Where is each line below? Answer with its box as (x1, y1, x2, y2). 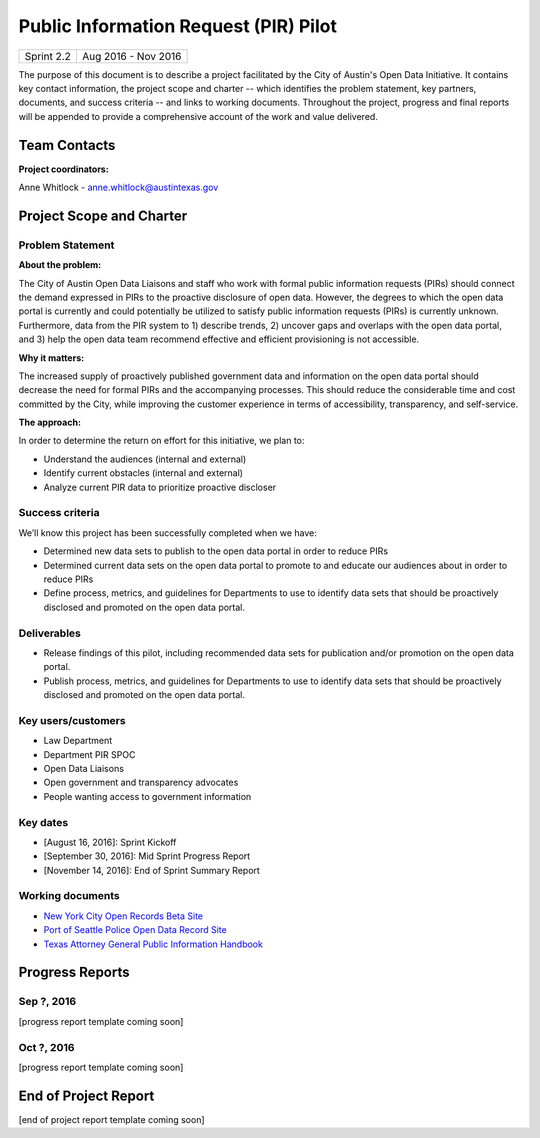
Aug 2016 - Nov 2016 (81, 49, 182, 63)
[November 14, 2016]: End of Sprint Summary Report (43, 864, 260, 876)
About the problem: (18, 259, 102, 271)
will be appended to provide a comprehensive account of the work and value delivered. (18, 110, 379, 122)
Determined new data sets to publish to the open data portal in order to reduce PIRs (43, 545, 389, 557)
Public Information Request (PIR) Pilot (18, 15, 337, 37)
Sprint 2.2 (24, 49, 72, 63)
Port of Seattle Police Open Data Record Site (43, 924, 227, 936)
